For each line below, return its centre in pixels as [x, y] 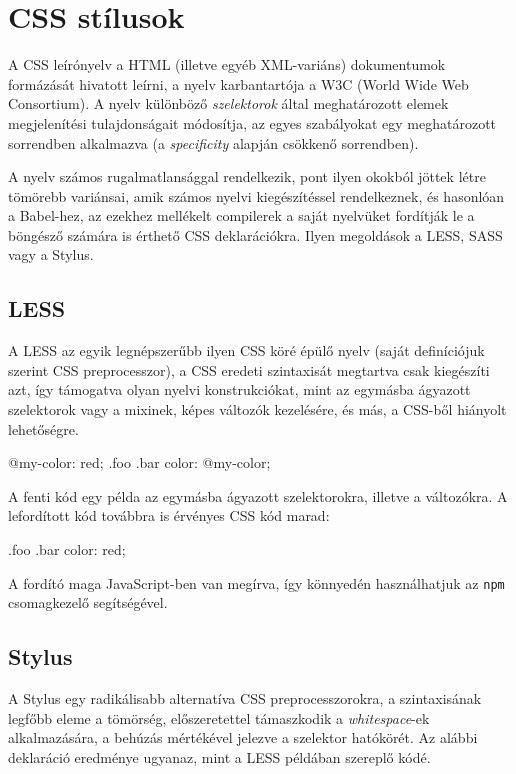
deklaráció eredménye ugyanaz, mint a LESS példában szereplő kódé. [219, 756]
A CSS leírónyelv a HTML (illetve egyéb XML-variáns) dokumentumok [227, 64]
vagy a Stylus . [51, 254]
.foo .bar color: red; [67, 549]
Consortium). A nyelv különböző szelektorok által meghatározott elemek [228, 103]
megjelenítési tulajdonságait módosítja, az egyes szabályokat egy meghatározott [252, 122]
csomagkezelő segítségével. [88, 602]
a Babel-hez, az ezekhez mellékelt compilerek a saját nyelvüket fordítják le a [241, 215]
